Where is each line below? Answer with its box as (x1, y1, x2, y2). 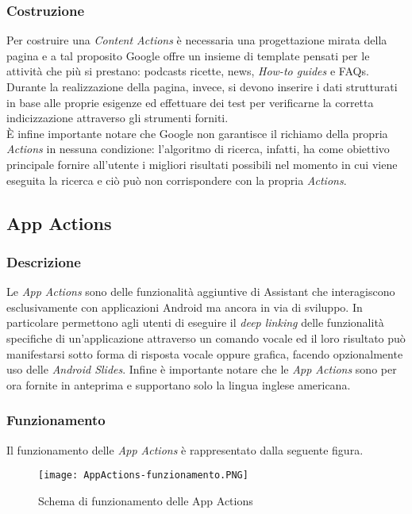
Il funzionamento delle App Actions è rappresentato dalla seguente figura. (6, 441, 364, 458)
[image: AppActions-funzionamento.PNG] (38, 470, 248, 481)
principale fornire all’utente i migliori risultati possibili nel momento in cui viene (6, 155, 398, 172)
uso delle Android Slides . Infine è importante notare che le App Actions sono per (6, 361, 397, 378)
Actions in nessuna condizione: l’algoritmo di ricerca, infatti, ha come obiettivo (6, 140, 390, 157)
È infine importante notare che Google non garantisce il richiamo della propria (6, 125, 388, 141)
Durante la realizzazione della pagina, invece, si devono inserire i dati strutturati (6, 79, 398, 94)
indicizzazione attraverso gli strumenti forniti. (6, 109, 229, 126)
